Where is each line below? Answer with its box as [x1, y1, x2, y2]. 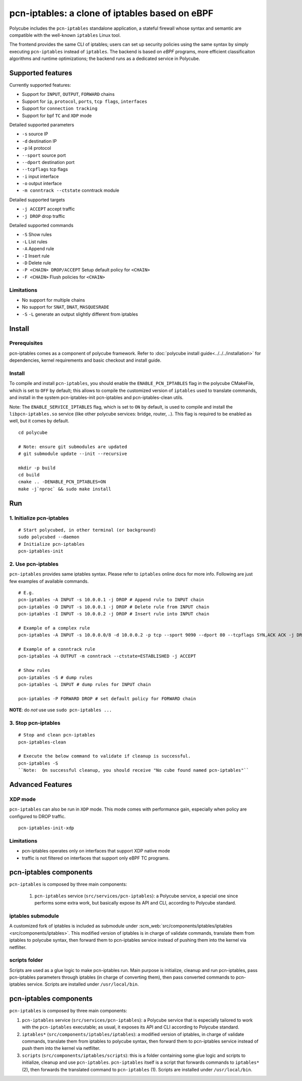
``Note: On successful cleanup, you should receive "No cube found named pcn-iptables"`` [18, 767, 249, 773]
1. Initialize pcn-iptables [9, 515, 69, 522]
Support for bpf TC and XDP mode [22, 112, 92, 119]
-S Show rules [22, 232, 52, 238]
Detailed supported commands [9, 222, 74, 229]
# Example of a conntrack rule [18, 646, 96, 652]
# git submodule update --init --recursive [18, 450, 127, 457]
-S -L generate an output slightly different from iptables [22, 311, 138, 317]
